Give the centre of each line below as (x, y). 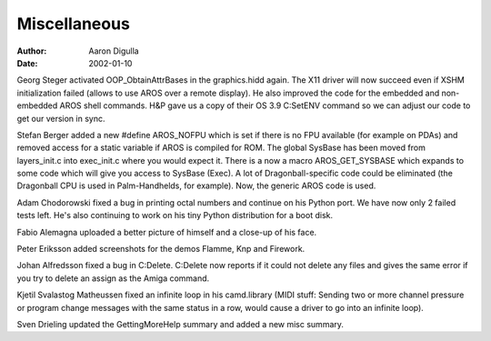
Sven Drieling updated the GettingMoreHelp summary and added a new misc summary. (180, 324)
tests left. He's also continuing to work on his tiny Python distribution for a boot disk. (175, 216)
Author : (32, 51)
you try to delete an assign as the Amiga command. (113, 278)
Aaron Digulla (114, 51)
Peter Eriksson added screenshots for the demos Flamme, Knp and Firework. (161, 249)
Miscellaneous (74, 24)
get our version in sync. (61, 118)
